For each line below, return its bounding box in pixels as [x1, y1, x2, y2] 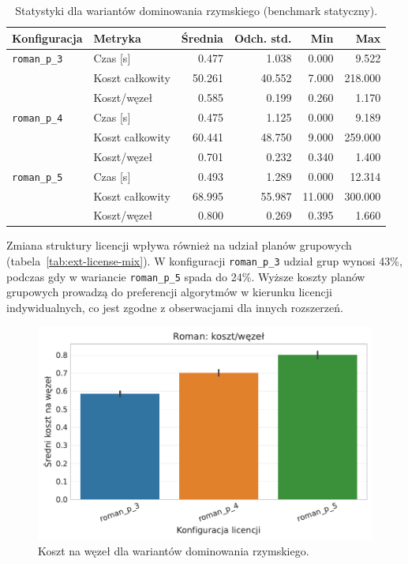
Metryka [93, 29, 141, 46]
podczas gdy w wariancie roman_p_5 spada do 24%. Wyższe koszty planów [6, 268, 365, 284]
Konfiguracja [12, 29, 83, 46]
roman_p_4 [12, 113, 63, 125]
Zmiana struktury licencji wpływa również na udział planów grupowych [6, 237, 352, 254]
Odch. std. [234, 29, 292, 46]
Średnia [181, 29, 223, 46]
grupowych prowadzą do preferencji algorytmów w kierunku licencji [6, 284, 332, 300]
